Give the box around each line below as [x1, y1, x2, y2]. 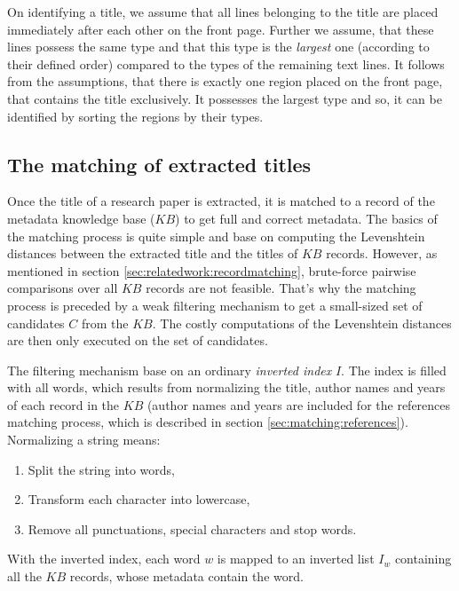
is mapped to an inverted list [217, 549, 375, 568]
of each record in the [7, 395, 120, 414]
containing [394, 549, 452, 568]
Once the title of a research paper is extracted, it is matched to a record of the [7, 192, 435, 210]
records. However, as [326, 244, 438, 263]
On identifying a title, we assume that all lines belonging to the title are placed [7, 3, 439, 20]
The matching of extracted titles [7, 150, 312, 177]
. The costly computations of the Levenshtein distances [152, 313, 452, 332]
